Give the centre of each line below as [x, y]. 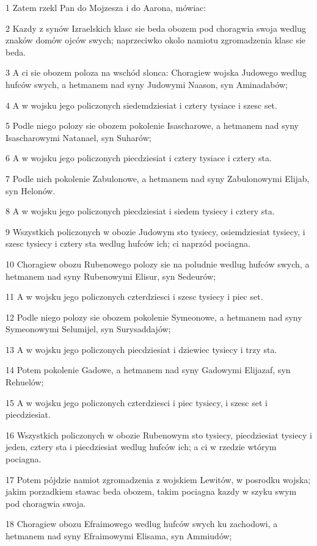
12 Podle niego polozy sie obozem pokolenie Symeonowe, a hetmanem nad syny [154, 317]
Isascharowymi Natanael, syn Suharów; [78, 137]
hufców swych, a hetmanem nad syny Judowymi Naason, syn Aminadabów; [147, 84]
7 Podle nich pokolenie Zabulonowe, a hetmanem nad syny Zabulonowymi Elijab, [158, 178]
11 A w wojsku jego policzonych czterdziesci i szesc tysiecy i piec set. [134, 297]
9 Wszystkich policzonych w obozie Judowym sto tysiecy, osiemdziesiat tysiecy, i [155, 231]
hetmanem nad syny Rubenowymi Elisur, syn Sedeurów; [111, 276]
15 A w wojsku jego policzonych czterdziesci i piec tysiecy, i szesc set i [137, 402]
